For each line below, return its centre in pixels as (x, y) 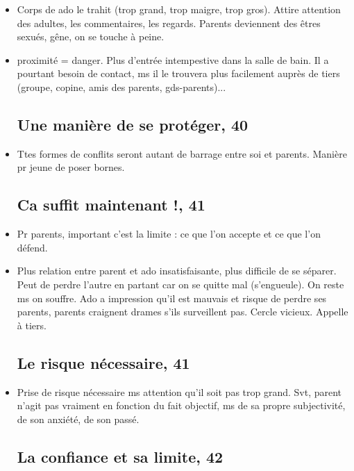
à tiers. (32, 325)
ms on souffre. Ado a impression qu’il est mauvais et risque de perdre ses (172, 298)
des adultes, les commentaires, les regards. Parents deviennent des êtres (169, 23)
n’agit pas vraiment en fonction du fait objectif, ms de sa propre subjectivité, (181, 405)
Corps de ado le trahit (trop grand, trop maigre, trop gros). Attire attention (179, 9)
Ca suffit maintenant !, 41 (111, 205)
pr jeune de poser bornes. (71, 167)
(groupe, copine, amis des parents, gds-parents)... (121, 86)
